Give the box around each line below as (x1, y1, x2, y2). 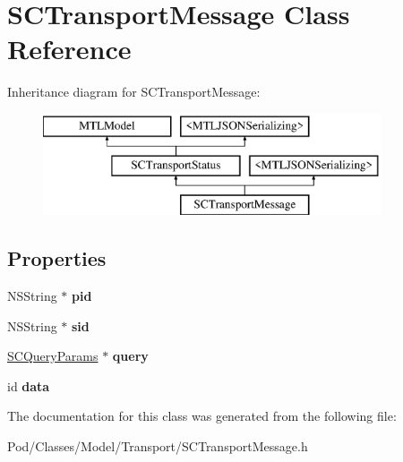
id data (7, 376, 50, 395)
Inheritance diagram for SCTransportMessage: (7, 82, 261, 101)
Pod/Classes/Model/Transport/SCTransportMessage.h (7, 437, 308, 456)
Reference (7, 30, 132, 67)
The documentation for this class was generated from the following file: (7, 406, 397, 425)
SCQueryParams (7, 346, 99, 365)
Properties (7, 244, 107, 272)
